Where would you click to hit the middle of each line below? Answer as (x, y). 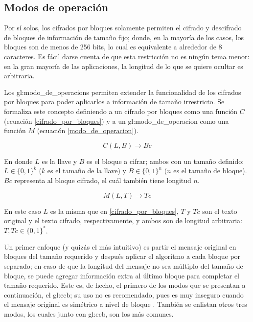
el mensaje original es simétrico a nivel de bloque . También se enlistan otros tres (126, 304)
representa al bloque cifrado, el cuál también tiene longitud (103, 180)
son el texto (220, 211)
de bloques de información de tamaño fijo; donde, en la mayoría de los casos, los (124, 37)
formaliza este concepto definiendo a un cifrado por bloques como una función (121, 111)
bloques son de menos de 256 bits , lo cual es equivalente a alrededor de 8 (113, 47)
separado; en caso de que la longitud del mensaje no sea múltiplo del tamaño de (124, 265)
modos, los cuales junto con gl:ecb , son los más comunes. (89, 313)
